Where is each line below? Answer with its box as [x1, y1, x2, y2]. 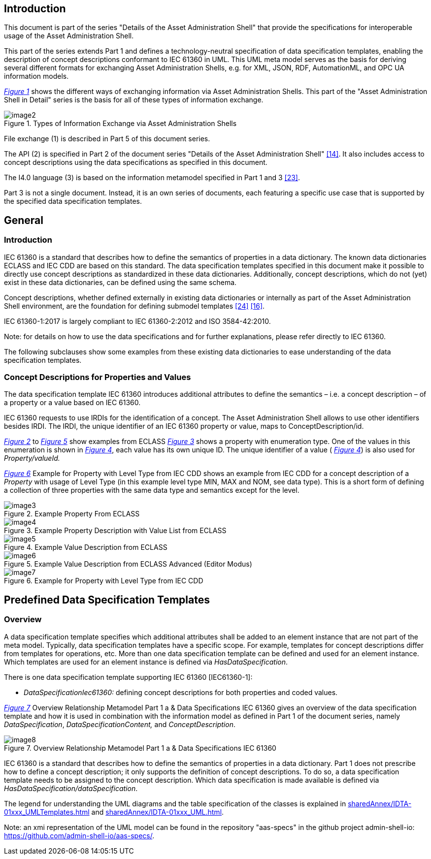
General [4, 214, 44, 226]
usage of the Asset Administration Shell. [4, 32, 134, 40]
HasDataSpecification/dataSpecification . [4, 784, 138, 793]
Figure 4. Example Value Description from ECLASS [4, 543, 167, 552]
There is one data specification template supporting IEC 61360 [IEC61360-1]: [4, 672, 253, 681]
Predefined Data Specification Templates [4, 593, 210, 606]
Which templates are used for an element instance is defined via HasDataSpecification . [4, 657, 288, 666]
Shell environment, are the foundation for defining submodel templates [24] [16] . [4, 301, 265, 310]
